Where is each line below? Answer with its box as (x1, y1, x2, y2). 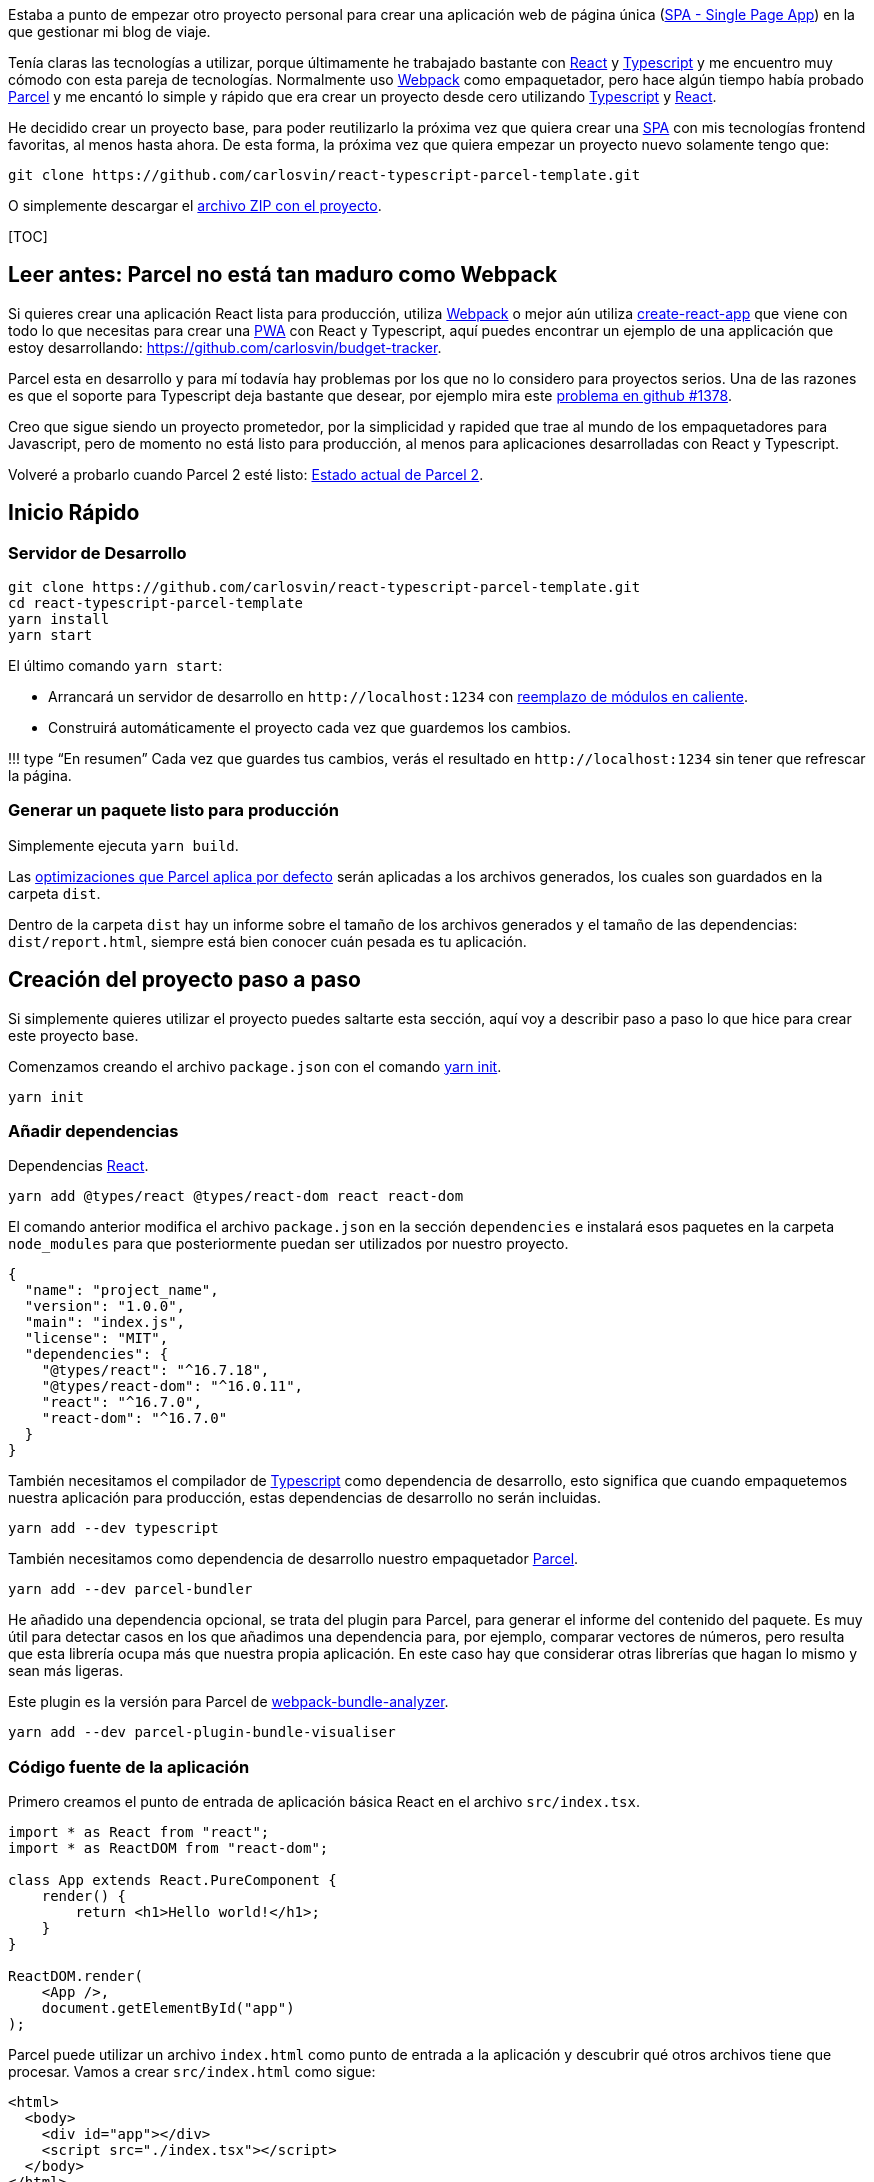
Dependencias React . (8, 1157, 149, 1175)
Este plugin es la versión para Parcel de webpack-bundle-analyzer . (8, 1693, 449, 1711)
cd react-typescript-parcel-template (8, 595, 304, 612)
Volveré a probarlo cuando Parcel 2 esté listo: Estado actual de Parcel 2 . (8, 465, 484, 483)
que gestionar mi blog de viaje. (8, 23, 211, 40)
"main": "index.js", (24, 1314, 186, 1331)
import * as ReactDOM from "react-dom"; (8, 1840, 329, 1857)
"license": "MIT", (24, 1330, 169, 1347)
